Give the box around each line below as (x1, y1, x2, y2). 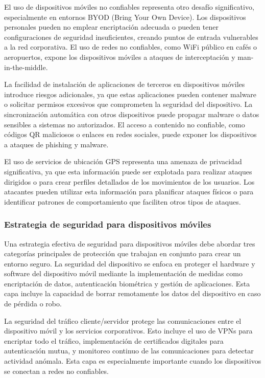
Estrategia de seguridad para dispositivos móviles (4, 218, 211, 231)
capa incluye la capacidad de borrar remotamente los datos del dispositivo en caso (4, 288, 261, 299)
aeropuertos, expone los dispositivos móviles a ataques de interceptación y (4, 51, 235, 62)
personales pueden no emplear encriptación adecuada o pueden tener (4, 21, 219, 32)
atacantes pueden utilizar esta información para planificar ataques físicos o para (4, 186, 254, 197)
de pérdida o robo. (4, 298, 62, 309)
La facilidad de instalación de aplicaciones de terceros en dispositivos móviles (4, 79, 245, 90)
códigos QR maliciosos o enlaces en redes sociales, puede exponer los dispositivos (4, 129, 257, 140)
